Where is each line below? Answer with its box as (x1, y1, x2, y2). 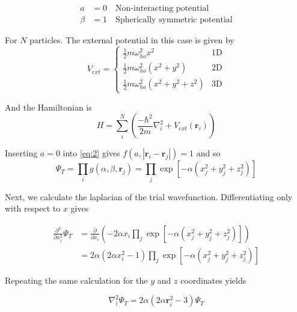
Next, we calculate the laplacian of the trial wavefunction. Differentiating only (5, 190, 293, 203)
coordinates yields (180, 274, 246, 286)
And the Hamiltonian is (5, 100, 92, 113)
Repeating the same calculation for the (5, 274, 148, 286)
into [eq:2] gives (63, 147, 120, 159)
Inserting (5, 147, 38, 159)
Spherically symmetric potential (115, 16, 233, 25)
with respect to (5, 202, 61, 215)
